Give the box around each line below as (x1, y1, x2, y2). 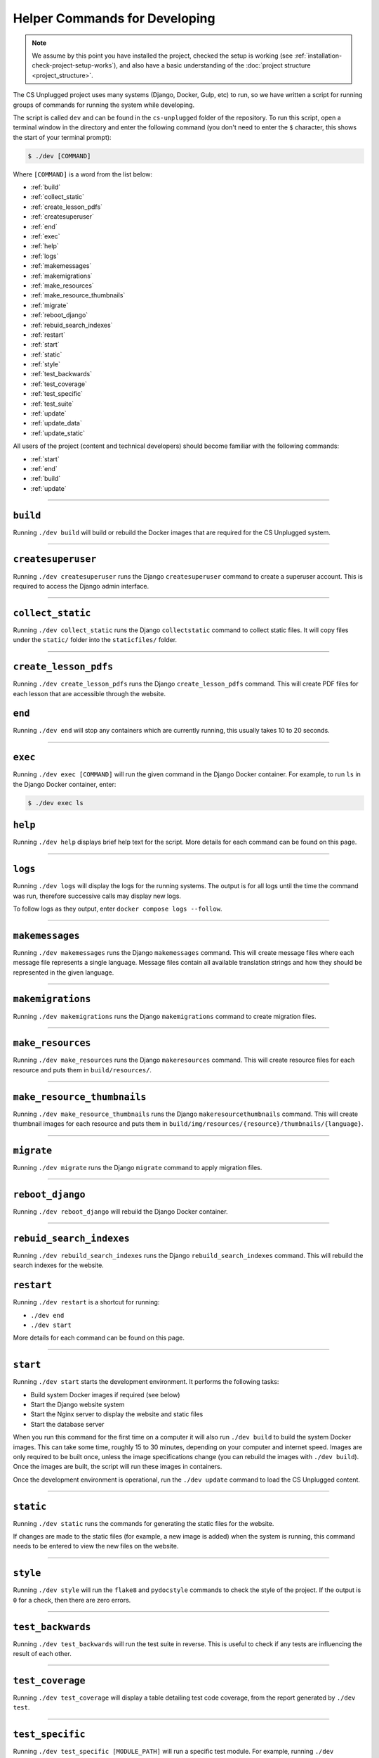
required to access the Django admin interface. (13, 582, 149, 590)
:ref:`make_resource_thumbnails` (30, 291, 126, 300)
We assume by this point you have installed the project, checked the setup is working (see (32, 51, 293, 60)
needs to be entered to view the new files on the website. (13, 1542, 179, 1551)
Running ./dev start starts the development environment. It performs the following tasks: (13, 1378, 279, 1386)
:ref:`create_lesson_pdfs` (30, 203, 103, 211)
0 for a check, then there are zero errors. (13, 1596, 131, 1604)
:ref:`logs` (30, 252, 59, 260)
